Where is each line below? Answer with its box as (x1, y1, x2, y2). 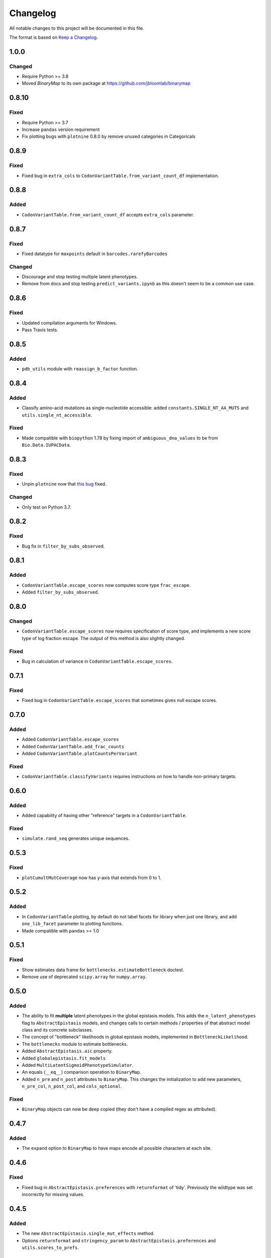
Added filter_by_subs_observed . (22, 589, 99, 595)
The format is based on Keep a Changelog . (9, 34, 98, 40)
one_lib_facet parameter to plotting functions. (22, 921, 123, 927)
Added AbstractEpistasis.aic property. (22, 1048, 113, 1054)
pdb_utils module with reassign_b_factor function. (22, 366, 139, 372)
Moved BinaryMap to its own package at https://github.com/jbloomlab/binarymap (22, 81, 191, 87)
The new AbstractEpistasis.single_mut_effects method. (22, 1230, 155, 1236)
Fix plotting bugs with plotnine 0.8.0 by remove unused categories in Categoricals (22, 133, 196, 139)
